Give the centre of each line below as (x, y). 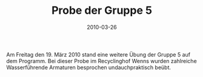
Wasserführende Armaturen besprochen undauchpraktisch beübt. (89, 67)
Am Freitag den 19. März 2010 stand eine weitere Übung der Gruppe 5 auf (98, 54)
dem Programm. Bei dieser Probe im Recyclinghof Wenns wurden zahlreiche (101, 61)
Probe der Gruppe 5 (102, 11)
